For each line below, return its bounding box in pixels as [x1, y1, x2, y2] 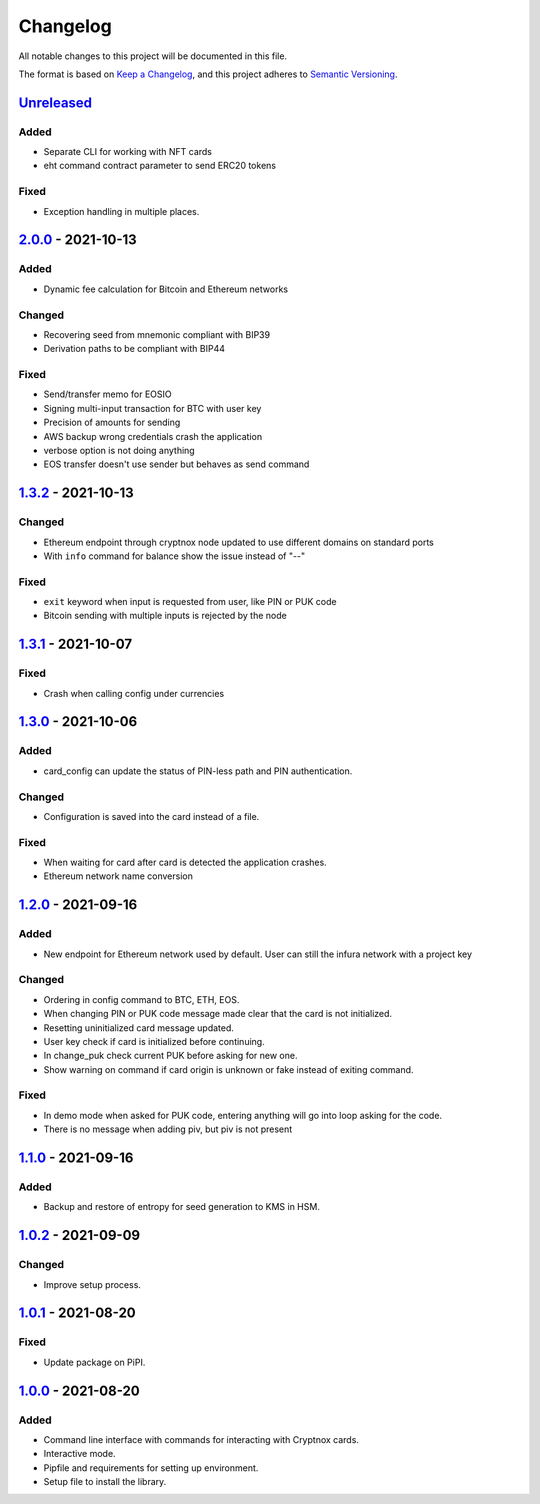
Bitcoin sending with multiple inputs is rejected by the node [43, 610, 287, 622]
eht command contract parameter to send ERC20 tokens [43, 160, 277, 172]
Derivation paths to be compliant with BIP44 [43, 343, 225, 355]
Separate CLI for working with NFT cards [43, 146, 212, 158]
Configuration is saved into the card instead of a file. [43, 810, 260, 822]
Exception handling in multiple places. [43, 205, 200, 217]
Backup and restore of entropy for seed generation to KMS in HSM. [43, 1201, 320, 1213]
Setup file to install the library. [43, 1476, 167, 1488]
